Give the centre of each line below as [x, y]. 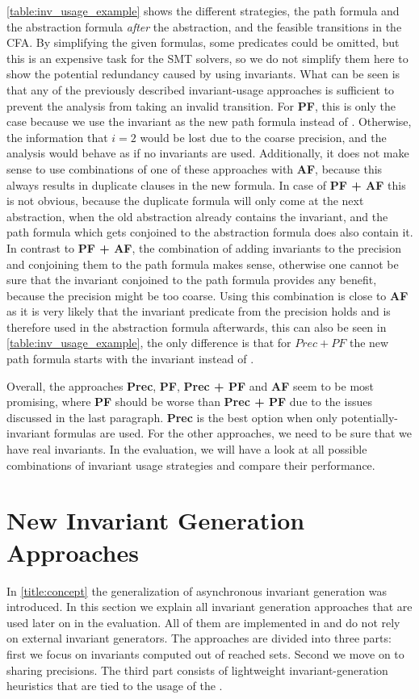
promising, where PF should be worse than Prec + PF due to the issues [189, 402]
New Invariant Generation [156, 520]
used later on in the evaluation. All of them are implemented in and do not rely [203, 622]
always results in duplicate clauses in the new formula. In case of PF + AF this [206, 184]
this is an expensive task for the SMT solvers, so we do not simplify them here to [207, 58]
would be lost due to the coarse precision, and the [263, 137]
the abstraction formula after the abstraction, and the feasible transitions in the [204, 26]
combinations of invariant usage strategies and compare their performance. [191, 465]
